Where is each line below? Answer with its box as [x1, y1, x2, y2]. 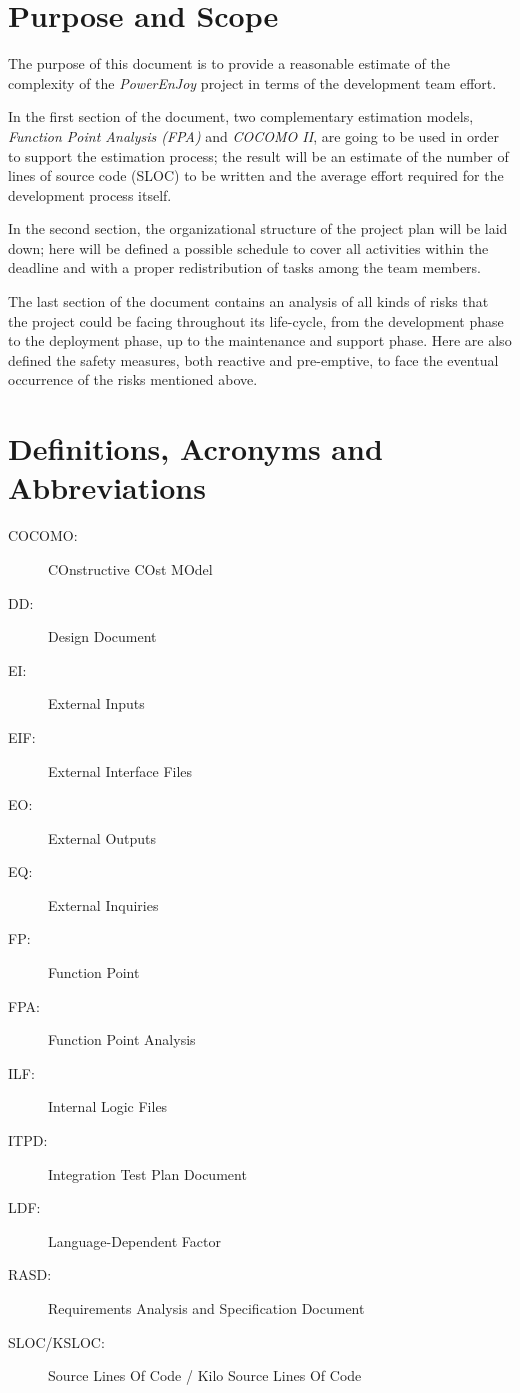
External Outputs [48, 827, 157, 848]
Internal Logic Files [48, 1096, 168, 1117]
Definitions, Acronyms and [8, 428, 383, 469]
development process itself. [8, 184, 172, 205]
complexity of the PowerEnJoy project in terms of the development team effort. [8, 72, 497, 93]
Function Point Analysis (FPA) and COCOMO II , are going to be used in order [8, 125, 499, 146]
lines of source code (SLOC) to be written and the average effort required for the [8, 165, 504, 186]
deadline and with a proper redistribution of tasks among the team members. [8, 257, 482, 278]
